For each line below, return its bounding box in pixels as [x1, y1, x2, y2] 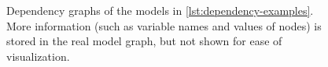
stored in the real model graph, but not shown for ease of [6, 33, 282, 49]
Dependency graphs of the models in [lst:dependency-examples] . [6, 2, 314, 18]
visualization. [6, 48, 70, 64]
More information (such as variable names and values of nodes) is [6, 17, 322, 33]
